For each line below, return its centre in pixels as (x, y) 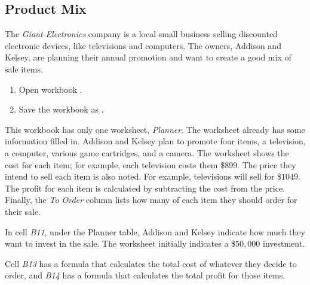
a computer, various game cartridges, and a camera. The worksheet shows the (147, 152)
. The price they (267, 164)
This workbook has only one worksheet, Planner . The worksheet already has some (155, 129)
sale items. (24, 69)
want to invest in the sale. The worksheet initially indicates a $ (120, 243)
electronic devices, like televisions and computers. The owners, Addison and (143, 45)
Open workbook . (50, 89)
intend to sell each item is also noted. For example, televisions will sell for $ (143, 176)
